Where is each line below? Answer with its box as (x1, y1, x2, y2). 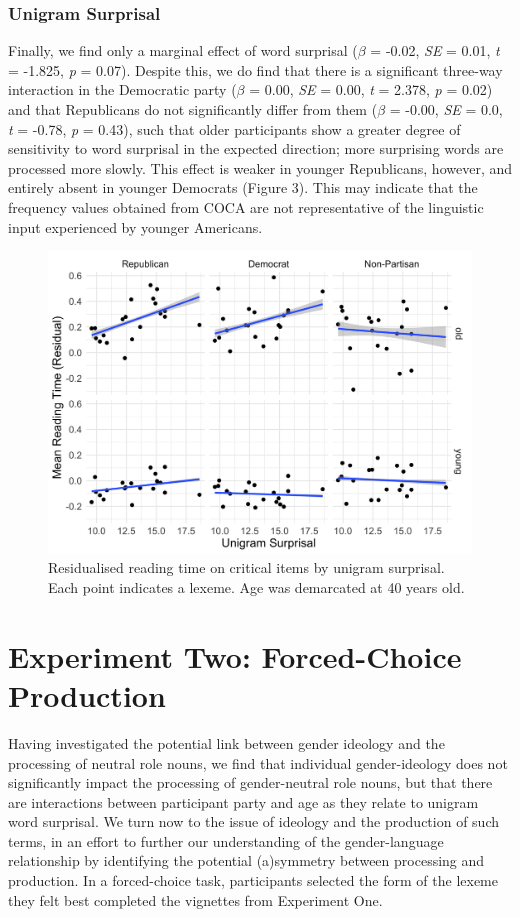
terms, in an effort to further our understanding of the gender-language (8, 830, 444, 851)
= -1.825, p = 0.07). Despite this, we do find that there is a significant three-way (8, 59, 503, 80)
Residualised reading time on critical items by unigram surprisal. (48, 557, 445, 578)
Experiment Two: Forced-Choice (8, 635, 462, 676)
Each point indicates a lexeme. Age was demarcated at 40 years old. (48, 577, 465, 598)
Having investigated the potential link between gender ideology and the (8, 732, 445, 753)
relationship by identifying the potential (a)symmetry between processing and (8, 850, 485, 871)
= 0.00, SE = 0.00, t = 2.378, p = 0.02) (249, 79, 493, 100)
